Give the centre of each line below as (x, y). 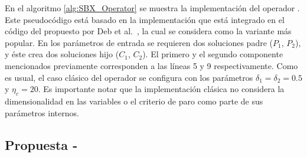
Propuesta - (41, 144)
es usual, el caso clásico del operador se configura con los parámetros (129, 77)
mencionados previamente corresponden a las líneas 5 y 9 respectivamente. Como (151, 65)
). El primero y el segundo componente (213, 54)
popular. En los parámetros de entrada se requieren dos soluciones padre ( (139, 42)
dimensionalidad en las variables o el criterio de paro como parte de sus (134, 101)
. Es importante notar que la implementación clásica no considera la (161, 89)
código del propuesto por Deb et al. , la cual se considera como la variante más (148, 31)
